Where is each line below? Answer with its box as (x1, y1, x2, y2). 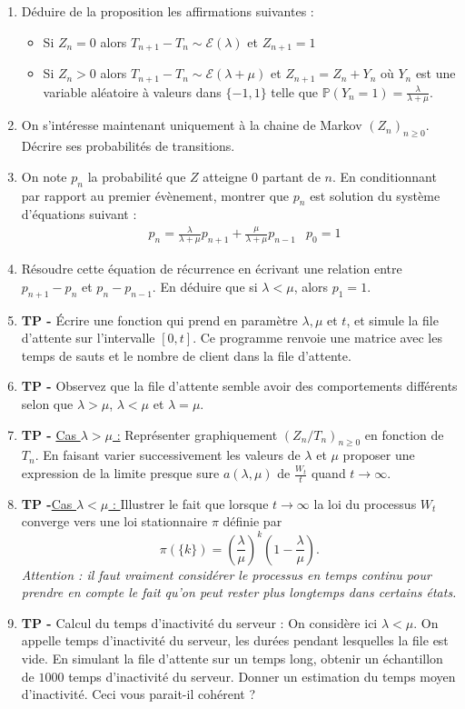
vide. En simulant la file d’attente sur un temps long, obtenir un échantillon (21, 648, 443, 667)
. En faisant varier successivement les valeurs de (35, 445, 301, 464)
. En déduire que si (152, 276, 258, 295)
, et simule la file (346, 310, 439, 329)
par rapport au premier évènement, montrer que (21, 185, 290, 205)
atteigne (203, 166, 248, 185)
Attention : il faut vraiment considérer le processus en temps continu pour (21, 564, 431, 584)
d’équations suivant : (21, 205, 137, 224)
